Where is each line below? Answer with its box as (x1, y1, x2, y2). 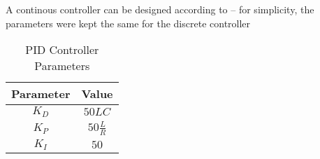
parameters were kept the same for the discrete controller (6, 15, 251, 30)
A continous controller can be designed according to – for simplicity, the (6, 2, 314, 16)
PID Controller (25, 41, 99, 58)
